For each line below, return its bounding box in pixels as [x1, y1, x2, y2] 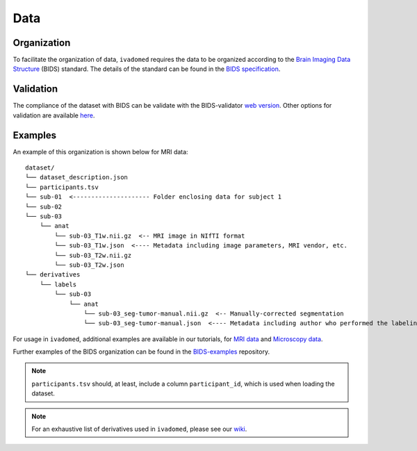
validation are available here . [13, 111, 95, 120]
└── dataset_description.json [25, 174, 129, 181]
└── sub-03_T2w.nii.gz [54, 251, 132, 259]
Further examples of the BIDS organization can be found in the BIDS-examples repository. [13, 347, 270, 356]
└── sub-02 [25, 202, 63, 211]
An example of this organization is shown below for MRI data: [13, 147, 188, 156]
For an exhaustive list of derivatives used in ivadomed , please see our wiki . [31, 425, 247, 434]
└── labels [39, 280, 77, 288]
